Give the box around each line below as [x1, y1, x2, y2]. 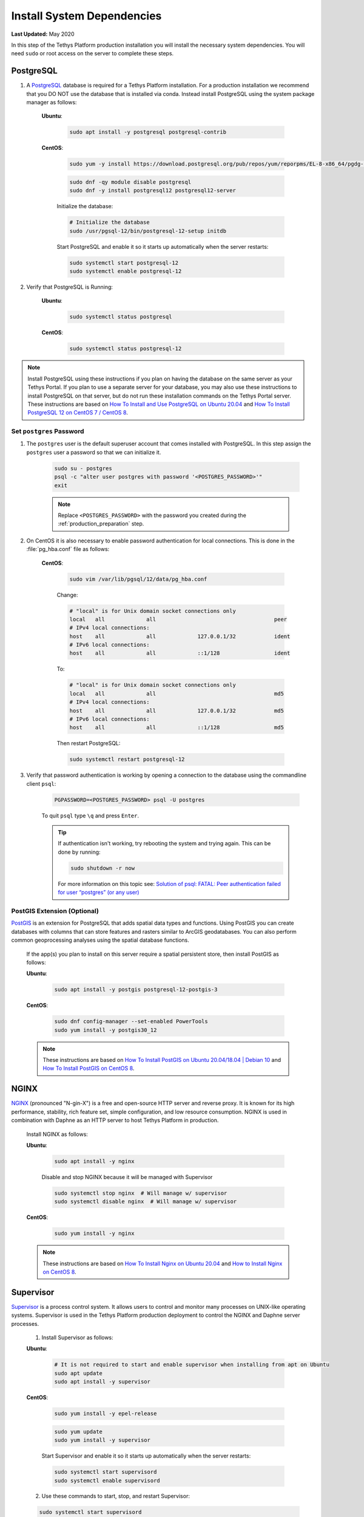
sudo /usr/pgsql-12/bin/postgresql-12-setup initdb [69, 228, 227, 234]
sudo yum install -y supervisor [54, 1437, 151, 1444]
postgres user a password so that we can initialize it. [26, 448, 161, 456]
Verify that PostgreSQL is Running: [26, 283, 113, 291]
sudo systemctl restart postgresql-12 [69, 756, 185, 763]
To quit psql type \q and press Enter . [41, 812, 140, 819]
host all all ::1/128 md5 [69, 724, 285, 731]
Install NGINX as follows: [26, 1130, 88, 1138]
